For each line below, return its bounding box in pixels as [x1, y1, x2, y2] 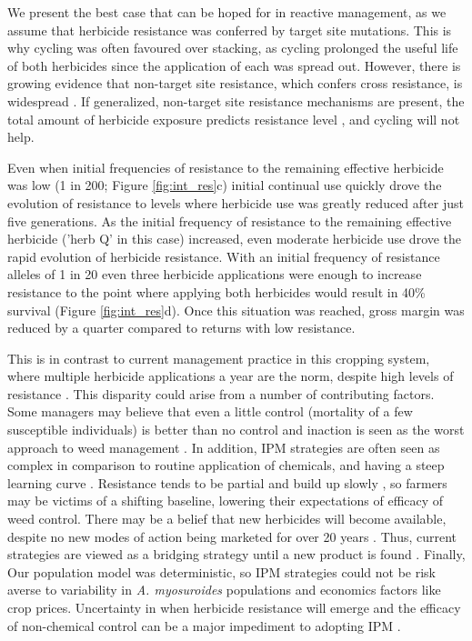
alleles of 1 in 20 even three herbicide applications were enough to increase [7, 265, 422, 284]
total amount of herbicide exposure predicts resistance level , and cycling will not [7, 109, 460, 128]
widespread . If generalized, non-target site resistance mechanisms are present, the [7, 91, 465, 110]
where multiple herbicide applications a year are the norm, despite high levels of [7, 366, 454, 386]
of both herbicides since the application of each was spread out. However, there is [7, 55, 461, 75]
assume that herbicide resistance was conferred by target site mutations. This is [7, 20, 452, 39]
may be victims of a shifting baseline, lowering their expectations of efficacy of [7, 491, 444, 510]
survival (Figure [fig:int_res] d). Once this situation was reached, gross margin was [7, 300, 465, 319]
